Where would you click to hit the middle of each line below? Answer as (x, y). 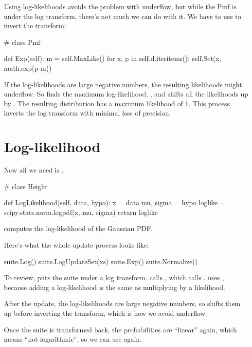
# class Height (26, 186)
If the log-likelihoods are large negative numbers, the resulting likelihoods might (123, 84)
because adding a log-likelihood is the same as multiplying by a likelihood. (115, 287)
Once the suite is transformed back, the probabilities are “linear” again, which (120, 329)
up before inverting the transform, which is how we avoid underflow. (106, 313)
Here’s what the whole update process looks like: (76, 245)
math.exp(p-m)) (28, 67)
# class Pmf (22, 42)
